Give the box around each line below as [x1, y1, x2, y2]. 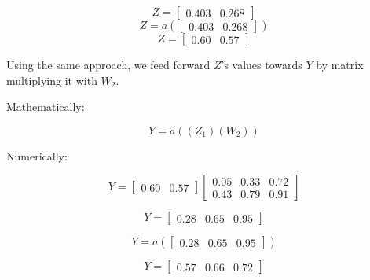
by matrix [316, 57, 364, 72]
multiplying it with [6, 72, 97, 88]
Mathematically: [6, 98, 85, 115]
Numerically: [6, 147, 68, 164]
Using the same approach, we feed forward [6, 57, 211, 72]
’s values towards [221, 57, 302, 72]
